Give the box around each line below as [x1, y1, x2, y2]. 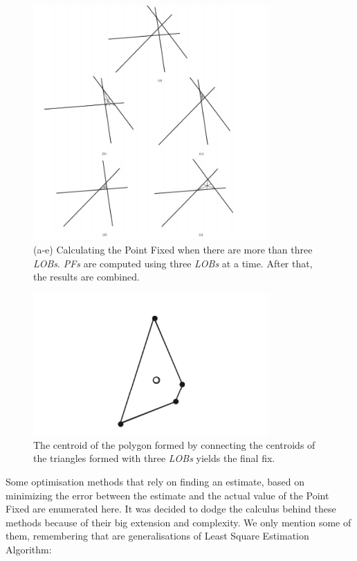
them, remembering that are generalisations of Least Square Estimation [6, 528, 309, 543]
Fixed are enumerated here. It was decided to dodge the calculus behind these [6, 501, 336, 516]
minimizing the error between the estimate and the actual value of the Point [6, 488, 329, 502]
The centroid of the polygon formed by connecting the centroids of [33, 437, 315, 452]
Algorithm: [6, 542, 52, 556]
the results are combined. [33, 269, 140, 284]
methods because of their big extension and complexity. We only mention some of [6, 515, 351, 529]
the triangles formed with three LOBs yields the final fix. [33, 451, 275, 465]
